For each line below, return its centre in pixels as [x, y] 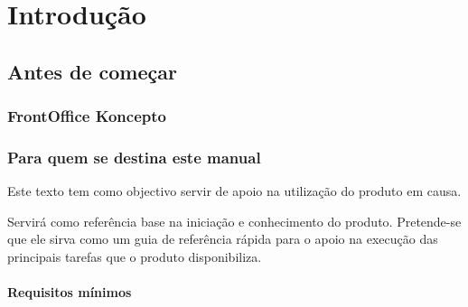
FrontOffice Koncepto [87, 116]
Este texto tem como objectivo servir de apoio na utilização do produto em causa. [234, 191]
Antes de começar [92, 71]
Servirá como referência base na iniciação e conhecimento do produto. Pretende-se [234, 221]
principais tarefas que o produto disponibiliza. [135, 256]
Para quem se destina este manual [134, 157]
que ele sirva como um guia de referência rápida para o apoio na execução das [223, 239]
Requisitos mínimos [70, 292]
